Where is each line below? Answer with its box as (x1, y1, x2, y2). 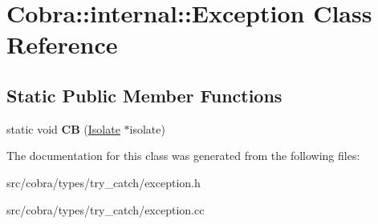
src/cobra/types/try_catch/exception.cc (6, 201, 205, 218)
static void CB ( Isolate (6, 120, 120, 137)
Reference (6, 28, 118, 61)
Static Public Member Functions (6, 82, 282, 107)
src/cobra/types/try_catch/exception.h (6, 174, 201, 190)
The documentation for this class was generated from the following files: (6, 147, 360, 164)
